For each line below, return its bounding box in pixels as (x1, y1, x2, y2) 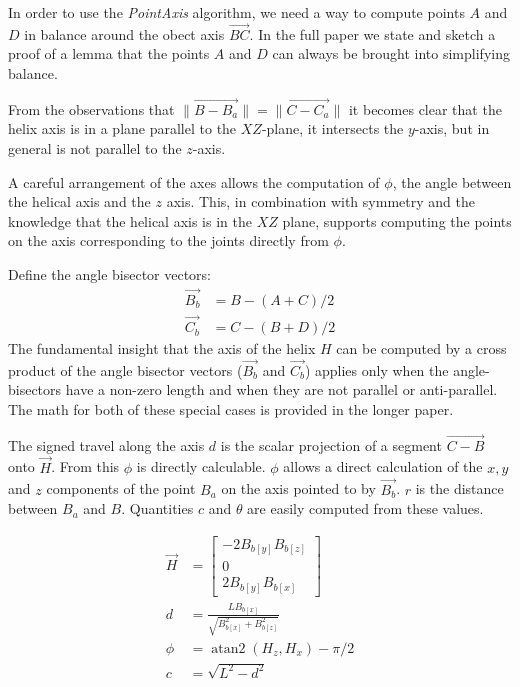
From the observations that (8, 98, 175, 119)
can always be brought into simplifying (272, 43, 510, 64)
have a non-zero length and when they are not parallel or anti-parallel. (65, 379, 498, 400)
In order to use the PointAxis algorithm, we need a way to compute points (8, 2, 465, 22)
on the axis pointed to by (221, 478, 376, 499)
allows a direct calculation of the (283, 456, 483, 477)
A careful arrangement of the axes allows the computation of (8, 171, 380, 192)
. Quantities (121, 498, 194, 519)
